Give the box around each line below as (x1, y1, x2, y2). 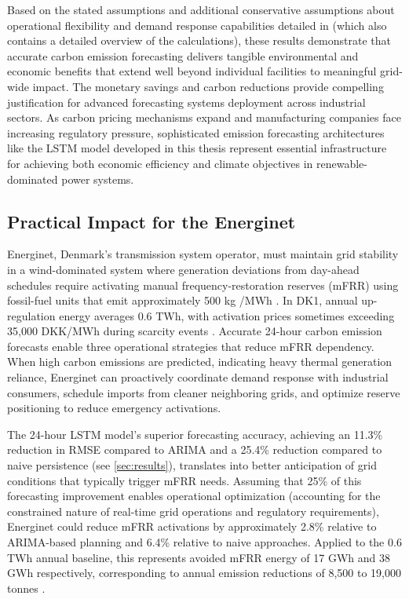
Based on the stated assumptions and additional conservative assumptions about (7, 2, 395, 17)
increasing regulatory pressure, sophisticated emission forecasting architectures (7, 124, 385, 141)
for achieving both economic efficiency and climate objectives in (7, 155, 313, 171)
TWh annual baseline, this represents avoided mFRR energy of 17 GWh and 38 (7, 549, 390, 565)
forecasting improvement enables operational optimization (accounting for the (7, 488, 381, 504)
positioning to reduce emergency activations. (7, 400, 221, 416)
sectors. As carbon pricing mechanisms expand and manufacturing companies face (7, 109, 401, 126)
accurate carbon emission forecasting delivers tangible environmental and (7, 47, 359, 64)
